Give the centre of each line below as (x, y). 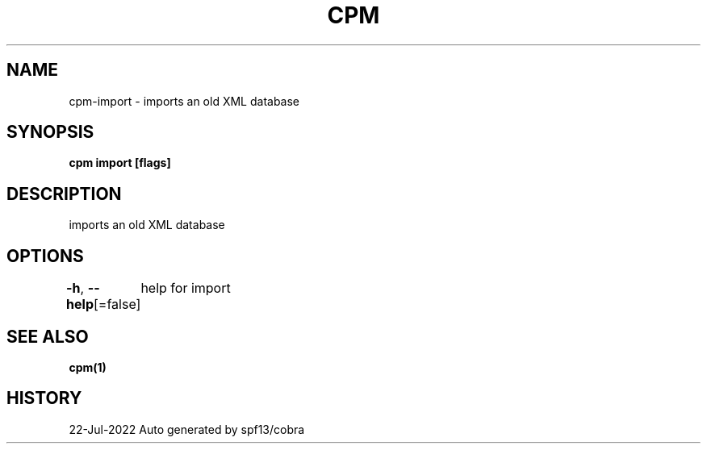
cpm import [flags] (120, 163)
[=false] (117, 304)
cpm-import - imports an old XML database (184, 101)
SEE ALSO (48, 336)
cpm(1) (88, 367)
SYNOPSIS (50, 132)
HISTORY (44, 398)
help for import (186, 288)
